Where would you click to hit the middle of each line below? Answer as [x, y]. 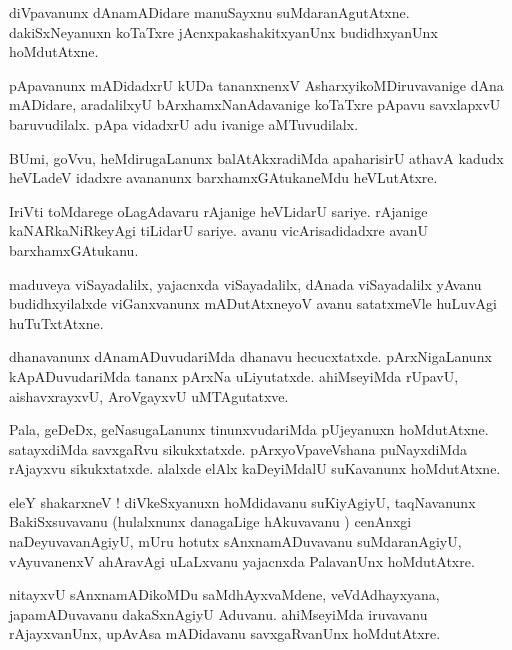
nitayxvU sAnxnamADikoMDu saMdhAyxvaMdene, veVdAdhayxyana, [224, 594]
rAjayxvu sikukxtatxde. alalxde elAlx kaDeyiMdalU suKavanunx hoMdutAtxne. [255, 468]
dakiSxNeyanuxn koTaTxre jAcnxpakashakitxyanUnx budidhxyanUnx [223, 31]
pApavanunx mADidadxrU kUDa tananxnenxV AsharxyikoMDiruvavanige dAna [256, 84]
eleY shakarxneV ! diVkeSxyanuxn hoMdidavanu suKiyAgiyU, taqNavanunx [242, 501]
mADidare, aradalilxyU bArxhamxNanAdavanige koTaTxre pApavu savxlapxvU [255, 104]
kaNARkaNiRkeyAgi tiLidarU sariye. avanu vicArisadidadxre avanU [218, 230]
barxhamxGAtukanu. [74, 249]
